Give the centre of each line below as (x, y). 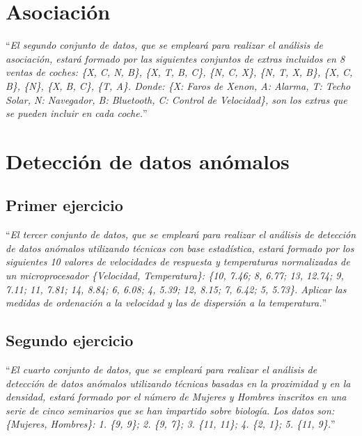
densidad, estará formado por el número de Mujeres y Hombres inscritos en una (176, 397)
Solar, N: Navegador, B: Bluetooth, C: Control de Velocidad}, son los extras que (176, 99)
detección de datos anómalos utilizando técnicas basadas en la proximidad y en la (178, 383)
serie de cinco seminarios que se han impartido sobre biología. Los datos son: (170, 410)
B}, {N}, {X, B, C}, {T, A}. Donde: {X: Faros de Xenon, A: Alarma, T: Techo (178, 85)
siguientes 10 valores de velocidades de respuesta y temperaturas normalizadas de (178, 262)
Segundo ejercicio (70, 340)
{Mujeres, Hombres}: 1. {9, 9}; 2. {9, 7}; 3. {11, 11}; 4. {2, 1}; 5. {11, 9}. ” (171, 424)
